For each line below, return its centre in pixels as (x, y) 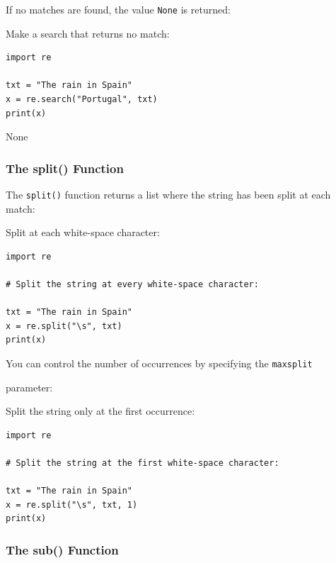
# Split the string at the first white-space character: (143, 463)
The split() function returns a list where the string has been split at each (168, 195)
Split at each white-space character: (83, 232)
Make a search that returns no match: (88, 33)
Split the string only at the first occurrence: (100, 411)
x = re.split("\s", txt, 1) (72, 505)
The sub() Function (62, 549)
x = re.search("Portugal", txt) (82, 100)
